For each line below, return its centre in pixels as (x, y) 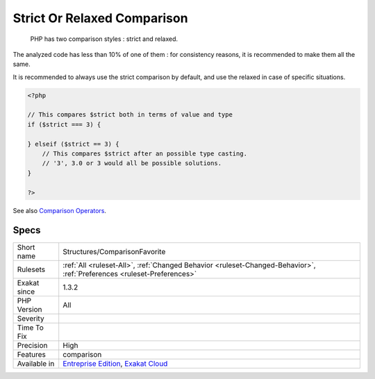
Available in (36, 363)
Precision (32, 345)
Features (32, 354)
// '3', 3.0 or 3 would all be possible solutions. (132, 163)
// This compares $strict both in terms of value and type (130, 115)
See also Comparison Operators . (60, 210)
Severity (31, 318)
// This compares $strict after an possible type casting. (145, 154)
